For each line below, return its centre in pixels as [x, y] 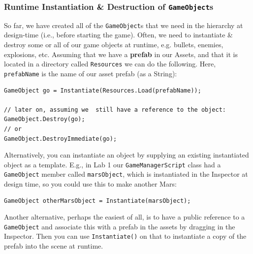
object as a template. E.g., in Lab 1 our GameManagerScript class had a [112, 164]
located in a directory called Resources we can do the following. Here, [110, 64]
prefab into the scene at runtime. [54, 246]
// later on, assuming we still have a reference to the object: [115, 110]
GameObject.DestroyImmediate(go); [61, 139]
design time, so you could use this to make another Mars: [90, 184]
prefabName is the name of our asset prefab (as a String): [91, 73]
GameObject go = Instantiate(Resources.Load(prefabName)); [103, 90]
